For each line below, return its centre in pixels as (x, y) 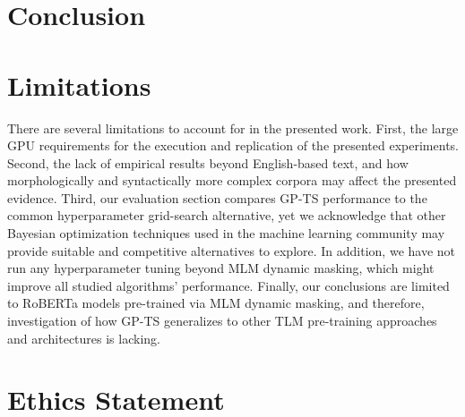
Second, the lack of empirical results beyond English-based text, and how (208, 162)
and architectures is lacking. (84, 338)
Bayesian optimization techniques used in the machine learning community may (226, 233)
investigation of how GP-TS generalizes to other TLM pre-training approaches (222, 321)
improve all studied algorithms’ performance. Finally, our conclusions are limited (228, 285)
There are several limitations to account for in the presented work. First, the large (233, 128)
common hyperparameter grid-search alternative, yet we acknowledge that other (227, 215)
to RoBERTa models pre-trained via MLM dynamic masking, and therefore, (216, 303)
